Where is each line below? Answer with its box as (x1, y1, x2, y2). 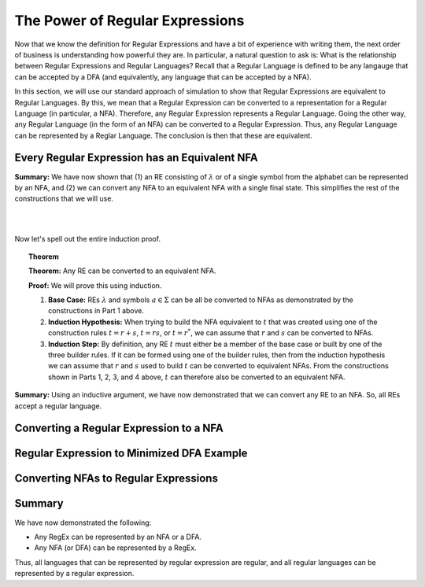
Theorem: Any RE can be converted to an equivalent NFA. (28, 266, 216, 275)
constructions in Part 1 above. (48, 306, 145, 316)
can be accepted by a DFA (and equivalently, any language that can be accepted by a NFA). (14, 72, 312, 82)
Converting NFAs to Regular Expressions (14, 472, 218, 485)
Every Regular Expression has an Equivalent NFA (14, 151, 259, 164)
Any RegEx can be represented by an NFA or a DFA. (34, 532, 202, 541)
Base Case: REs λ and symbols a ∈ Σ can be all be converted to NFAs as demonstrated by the (48, 295, 353, 305)
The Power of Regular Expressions (14, 12, 245, 29)
